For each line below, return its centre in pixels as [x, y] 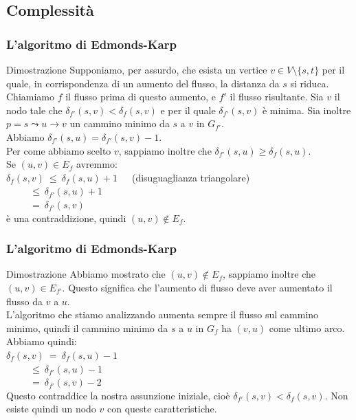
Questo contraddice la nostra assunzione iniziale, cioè [118, 395]
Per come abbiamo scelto [59, 150]
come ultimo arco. [307, 328]
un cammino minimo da [120, 123]
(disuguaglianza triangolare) [191, 177]
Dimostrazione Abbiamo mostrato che [86, 274]
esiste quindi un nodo [51, 409]
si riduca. [310, 83]
